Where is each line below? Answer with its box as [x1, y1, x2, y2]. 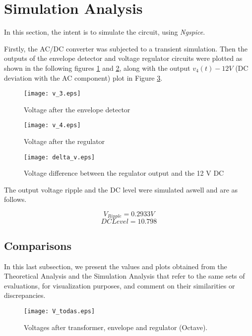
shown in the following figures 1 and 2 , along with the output [4, 62, 190, 73]
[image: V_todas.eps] [24, 308, 95, 315]
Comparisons [4, 238, 72, 253]
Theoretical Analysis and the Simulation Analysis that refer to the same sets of [4, 271, 245, 281]
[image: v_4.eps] [24, 122, 81, 129]
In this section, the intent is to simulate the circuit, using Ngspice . [4, 27, 205, 37]
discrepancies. [4, 290, 46, 300]
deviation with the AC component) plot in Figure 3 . [4, 72, 163, 83]
